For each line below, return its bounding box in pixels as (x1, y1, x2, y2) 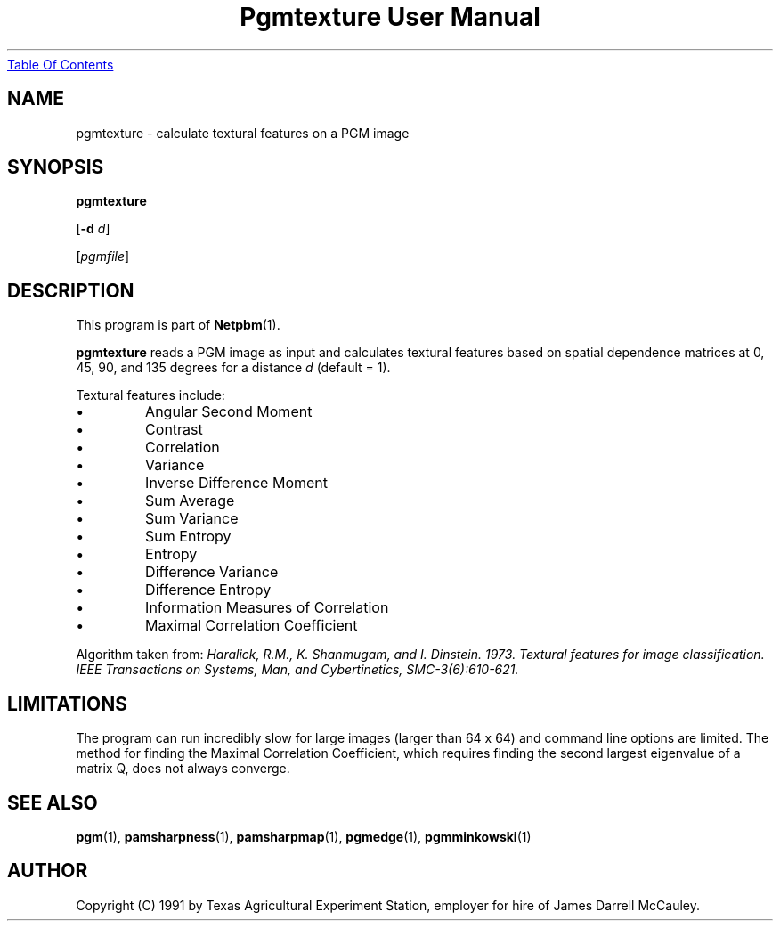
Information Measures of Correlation (145, 598, 389, 617)
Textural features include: (76, 387, 225, 403)
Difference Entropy (145, 581, 272, 599)
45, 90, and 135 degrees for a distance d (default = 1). (76, 360, 391, 376)
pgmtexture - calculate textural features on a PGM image (76, 125, 410, 141)
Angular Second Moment (145, 403, 313, 421)
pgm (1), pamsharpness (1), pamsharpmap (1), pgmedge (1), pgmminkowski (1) (76, 828, 532, 844)
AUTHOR (7, 859, 88, 883)
